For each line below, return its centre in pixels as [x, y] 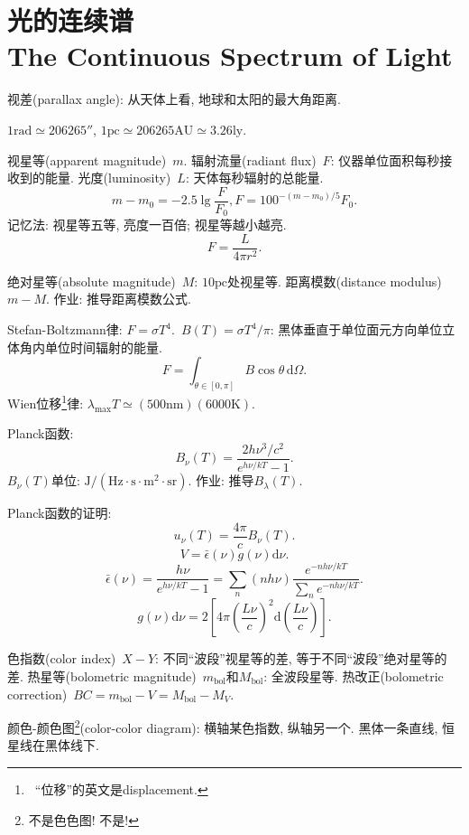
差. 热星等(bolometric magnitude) [102, 676]
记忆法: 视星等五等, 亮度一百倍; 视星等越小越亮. [147, 225]
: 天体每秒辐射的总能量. [254, 178]
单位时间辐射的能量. [103, 347]
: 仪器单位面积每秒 [385, 159]
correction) [37, 694]
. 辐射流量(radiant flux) [250, 159]
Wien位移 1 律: [46, 402]
